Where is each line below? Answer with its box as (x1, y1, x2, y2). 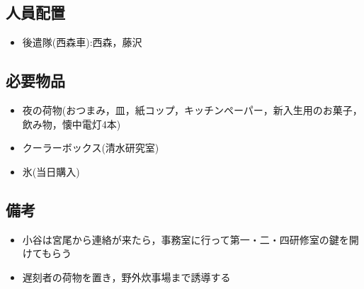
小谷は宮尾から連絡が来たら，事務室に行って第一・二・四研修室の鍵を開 (22, 232, 359, 246)
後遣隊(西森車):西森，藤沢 (22, 35, 142, 50)
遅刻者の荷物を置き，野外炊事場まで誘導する (22, 269, 231, 284)
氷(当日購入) (22, 164, 80, 178)
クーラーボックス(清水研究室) (22, 140, 159, 155)
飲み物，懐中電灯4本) (22, 116, 121, 131)
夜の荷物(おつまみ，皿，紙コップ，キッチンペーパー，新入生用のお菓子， (22, 103, 363, 117)
